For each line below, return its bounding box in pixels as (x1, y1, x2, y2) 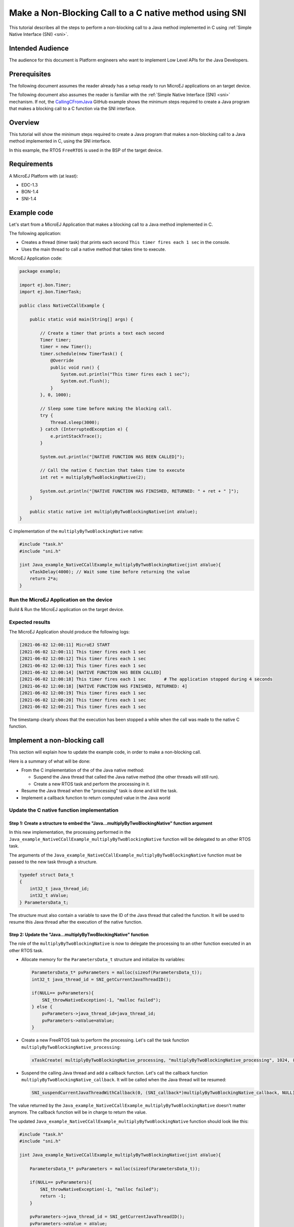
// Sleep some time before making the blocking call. (40, 405, 172, 411)
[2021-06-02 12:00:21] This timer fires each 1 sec (19, 704, 147, 709)
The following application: (9, 230, 61, 236)
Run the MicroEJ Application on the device (9, 596, 113, 603)
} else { (31, 1004, 53, 1010)
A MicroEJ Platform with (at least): (9, 173, 78, 179)
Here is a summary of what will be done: (9, 758, 91, 764)
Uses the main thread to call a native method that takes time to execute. (21, 246, 166, 252)
